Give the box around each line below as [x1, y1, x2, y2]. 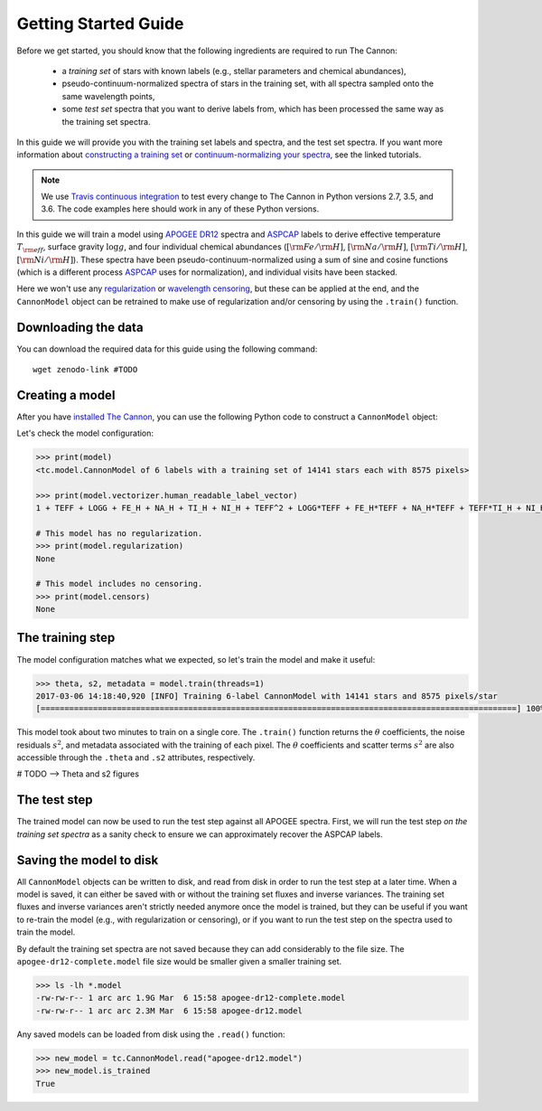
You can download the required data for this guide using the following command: [16, 344, 318, 354]
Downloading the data [16, 319, 144, 334]
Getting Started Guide [16, 14, 184, 33]
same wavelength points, [61, 90, 155, 101]
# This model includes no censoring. [35, 579, 203, 589]
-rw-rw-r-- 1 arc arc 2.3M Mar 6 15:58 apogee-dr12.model [35, 1005, 303, 1016]
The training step [16, 630, 116, 645]
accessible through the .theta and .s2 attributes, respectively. [16, 752, 256, 763]
